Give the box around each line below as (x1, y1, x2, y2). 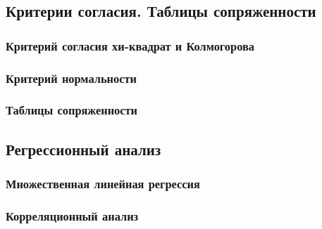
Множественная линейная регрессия (6, 175, 200, 192)
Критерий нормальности (6, 69, 137, 86)
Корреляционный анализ (6, 207, 139, 224)
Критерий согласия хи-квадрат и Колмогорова (6, 37, 254, 54)
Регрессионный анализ (6, 138, 161, 159)
